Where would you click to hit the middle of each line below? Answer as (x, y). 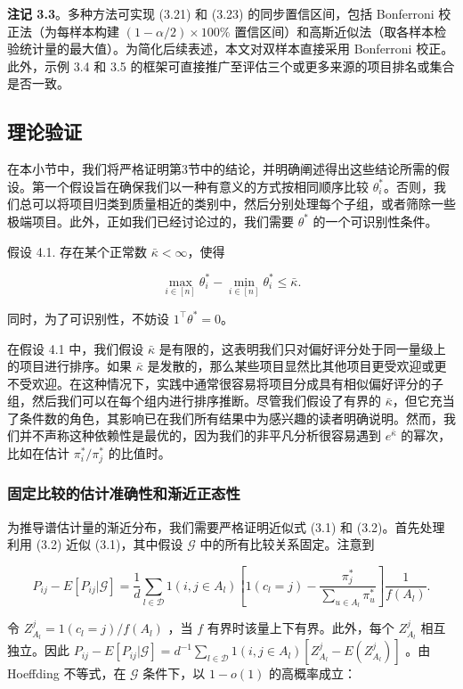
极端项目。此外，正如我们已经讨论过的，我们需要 (150, 221)
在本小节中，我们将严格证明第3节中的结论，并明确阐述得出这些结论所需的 (222, 169)
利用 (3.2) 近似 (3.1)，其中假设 (95, 544)
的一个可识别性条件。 (375, 221)
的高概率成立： (313, 673)
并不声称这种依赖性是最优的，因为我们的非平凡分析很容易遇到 (200, 435)
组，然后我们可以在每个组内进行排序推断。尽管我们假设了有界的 (194, 401)
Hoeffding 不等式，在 (67, 673)
